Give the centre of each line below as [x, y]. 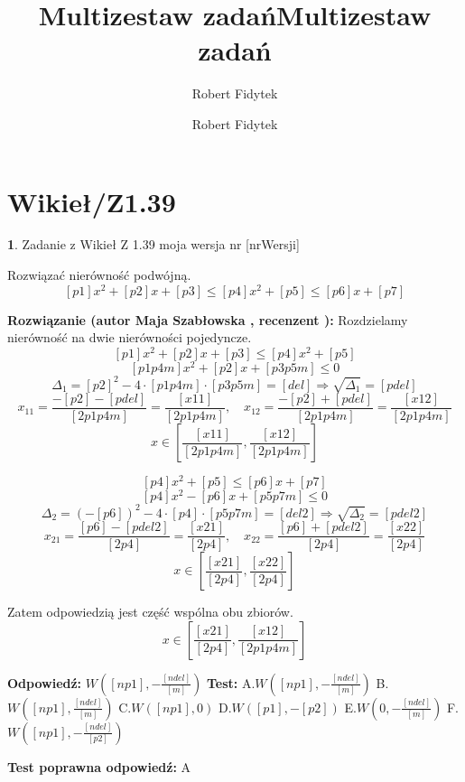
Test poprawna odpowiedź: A [99, 766]
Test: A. [231, 682]
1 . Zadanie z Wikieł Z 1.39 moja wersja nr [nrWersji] [153, 244]
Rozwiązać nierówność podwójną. [99, 275]
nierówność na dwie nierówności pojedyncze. [130, 337]
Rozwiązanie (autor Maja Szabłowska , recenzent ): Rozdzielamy [208, 319]
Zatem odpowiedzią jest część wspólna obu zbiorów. [150, 612]
